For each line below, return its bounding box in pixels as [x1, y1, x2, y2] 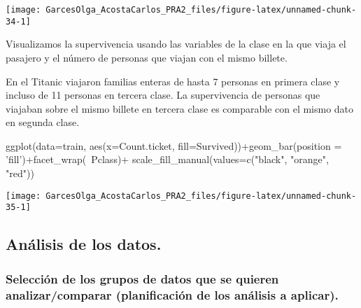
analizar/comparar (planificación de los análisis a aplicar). [6, 286, 339, 303]
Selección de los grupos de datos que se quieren [6, 269, 279, 287]
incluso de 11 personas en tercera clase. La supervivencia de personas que [6, 87, 320, 102]
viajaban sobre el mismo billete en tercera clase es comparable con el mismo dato [6, 101, 354, 115]
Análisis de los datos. [6, 233, 162, 255]
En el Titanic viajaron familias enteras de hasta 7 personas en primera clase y [6, 73, 340, 88]
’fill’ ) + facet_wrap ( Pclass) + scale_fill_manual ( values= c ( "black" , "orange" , [6, 152, 329, 167]
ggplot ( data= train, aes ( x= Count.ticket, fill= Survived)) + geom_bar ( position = [6, 138, 342, 153]
